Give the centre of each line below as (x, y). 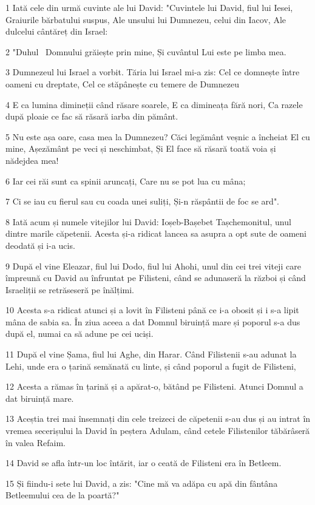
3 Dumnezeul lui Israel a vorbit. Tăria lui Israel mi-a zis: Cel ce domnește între (153, 72)
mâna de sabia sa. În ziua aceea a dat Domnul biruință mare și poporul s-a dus (153, 321)
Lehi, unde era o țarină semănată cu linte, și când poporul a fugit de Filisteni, (151, 366)
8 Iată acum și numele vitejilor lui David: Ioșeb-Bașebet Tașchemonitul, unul (148, 221)
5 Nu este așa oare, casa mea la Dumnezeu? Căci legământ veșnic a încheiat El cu (158, 136)
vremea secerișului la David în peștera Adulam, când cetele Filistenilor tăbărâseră (158, 431)
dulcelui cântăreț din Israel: (57, 31)
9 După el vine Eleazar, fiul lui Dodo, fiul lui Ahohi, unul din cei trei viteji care (153, 266)
